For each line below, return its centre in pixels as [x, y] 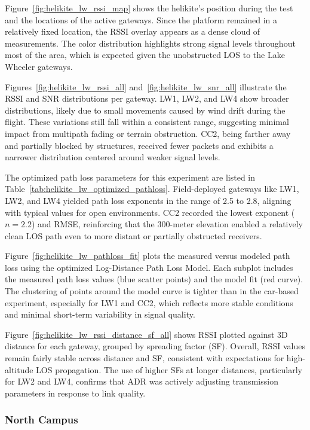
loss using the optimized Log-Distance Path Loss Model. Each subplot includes [149, 267]
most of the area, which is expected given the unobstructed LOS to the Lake [145, 55]
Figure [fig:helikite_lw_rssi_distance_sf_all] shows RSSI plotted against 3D [146, 334]
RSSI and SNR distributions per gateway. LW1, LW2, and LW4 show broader [147, 98]
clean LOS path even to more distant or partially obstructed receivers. [133, 235]
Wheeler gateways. [39, 66]
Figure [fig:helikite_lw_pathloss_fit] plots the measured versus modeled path [148, 256]
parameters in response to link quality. [75, 393]
